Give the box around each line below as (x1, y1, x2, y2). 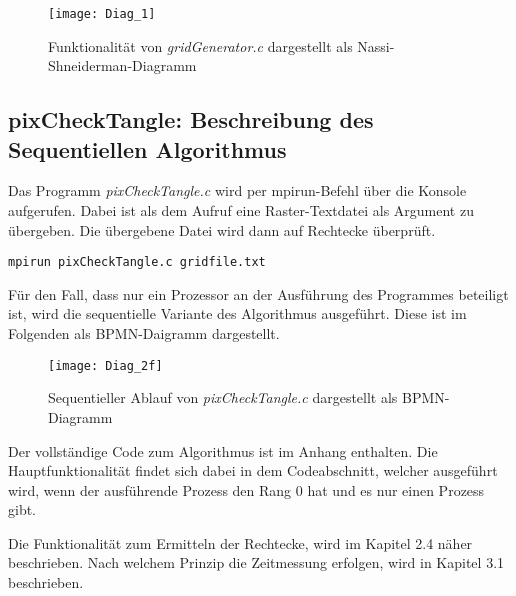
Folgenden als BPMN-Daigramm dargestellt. (8, 323, 280, 344)
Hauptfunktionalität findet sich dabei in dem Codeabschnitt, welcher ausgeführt (8, 460, 498, 481)
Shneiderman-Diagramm (48, 55, 197, 76)
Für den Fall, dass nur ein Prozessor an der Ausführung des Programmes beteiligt (8, 283, 509, 304)
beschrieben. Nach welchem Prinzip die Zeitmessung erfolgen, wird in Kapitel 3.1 (8, 552, 505, 573)
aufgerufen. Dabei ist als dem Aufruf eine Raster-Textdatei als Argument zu (8, 200, 474, 221)
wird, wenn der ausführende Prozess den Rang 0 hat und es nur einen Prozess (8, 479, 485, 500)
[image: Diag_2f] (48, 358, 163, 373)
